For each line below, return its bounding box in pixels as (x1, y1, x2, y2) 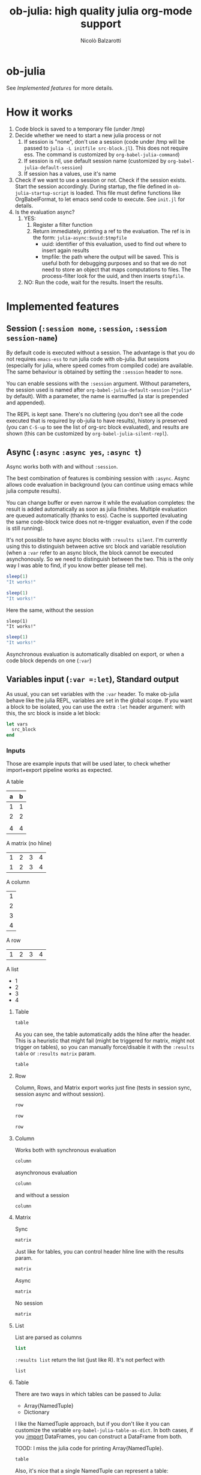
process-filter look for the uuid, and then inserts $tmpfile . (41, 272, 185, 279)
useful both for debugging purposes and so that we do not (41, 259, 187, 266)
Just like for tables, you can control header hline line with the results (14, 1248, 184, 1255)
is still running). (6, 525, 44, 532)
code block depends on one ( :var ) (6, 657, 92, 664)
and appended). (6, 399, 46, 406)
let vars (6, 721, 28, 727)
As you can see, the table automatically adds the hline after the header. (14, 1030, 191, 1038)
